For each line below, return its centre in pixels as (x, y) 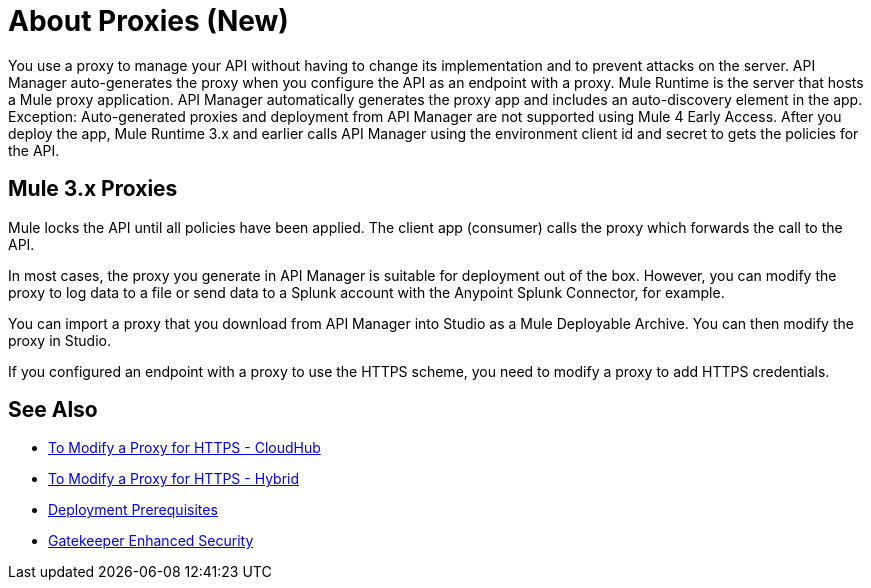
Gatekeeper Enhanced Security (151, 541)
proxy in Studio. (59, 340)
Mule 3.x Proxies (93, 189)
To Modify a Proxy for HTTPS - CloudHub (184, 448)
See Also (53, 410)
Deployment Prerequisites (133, 510)
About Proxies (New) (148, 21)
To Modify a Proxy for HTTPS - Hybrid (174, 479)
